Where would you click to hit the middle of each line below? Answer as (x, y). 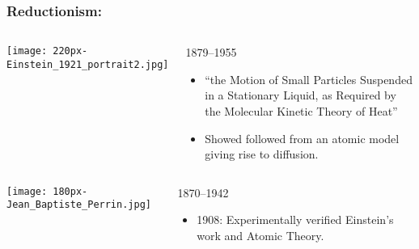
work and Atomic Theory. (260, 235)
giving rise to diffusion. (262, 154)
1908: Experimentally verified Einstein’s (295, 219)
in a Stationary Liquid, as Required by (300, 95)
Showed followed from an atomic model (302, 138)
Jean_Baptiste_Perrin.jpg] (79, 205)
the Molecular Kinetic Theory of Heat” (301, 111)
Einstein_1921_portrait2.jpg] (88, 64)
